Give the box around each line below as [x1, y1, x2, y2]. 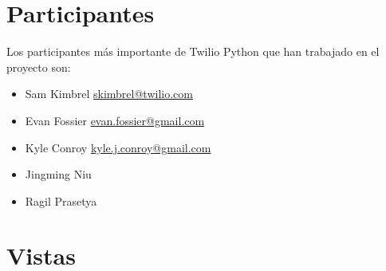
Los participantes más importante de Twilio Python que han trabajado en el [6, 43, 380, 60]
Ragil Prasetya [25, 192, 97, 209]
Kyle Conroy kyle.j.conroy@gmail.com [25, 139, 211, 155]
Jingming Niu [25, 166, 92, 183]
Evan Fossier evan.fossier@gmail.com [25, 112, 205, 128]
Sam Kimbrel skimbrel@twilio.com [25, 85, 193, 102]
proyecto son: [6, 58, 71, 75]
